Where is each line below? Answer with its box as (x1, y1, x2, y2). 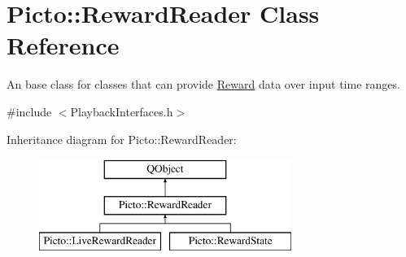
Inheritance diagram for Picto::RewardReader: (7, 130, 237, 147)
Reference (7, 28, 120, 62)
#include (7, 102, 52, 120)
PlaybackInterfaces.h (70, 102, 173, 120)
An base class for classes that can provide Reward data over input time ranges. (7, 76, 400, 93)
